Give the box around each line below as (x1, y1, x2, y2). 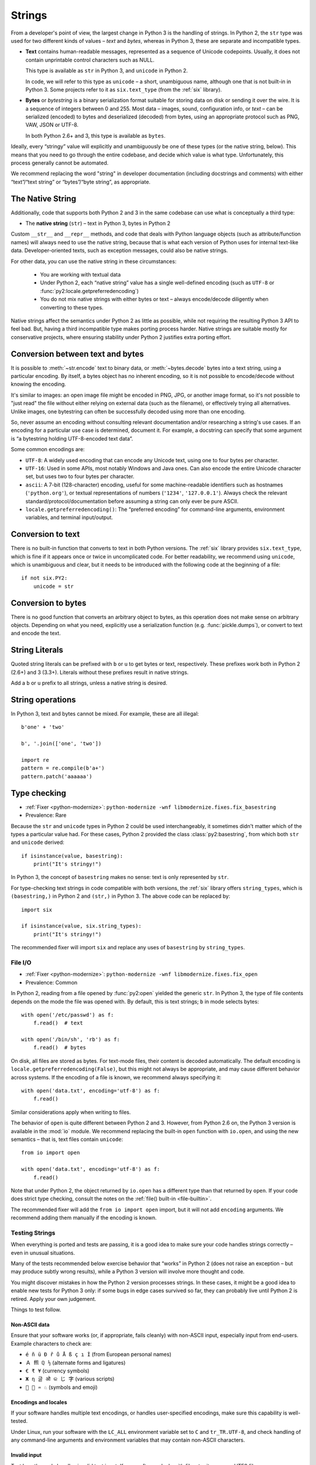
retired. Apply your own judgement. (11, 1295, 97, 1302)
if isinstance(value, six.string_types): (21, 923, 142, 929)
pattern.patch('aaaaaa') (21, 773, 92, 779)
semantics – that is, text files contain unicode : (11, 1136, 123, 1143)
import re (21, 757, 49, 764)
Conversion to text (11, 529, 80, 539)
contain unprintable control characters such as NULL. (25, 56, 154, 63)
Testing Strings (11, 1228, 56, 1236)
